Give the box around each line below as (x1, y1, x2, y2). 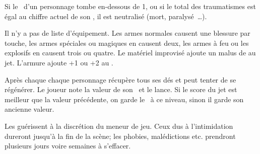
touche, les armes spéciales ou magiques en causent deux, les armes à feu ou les (5, 37, 249, 48)
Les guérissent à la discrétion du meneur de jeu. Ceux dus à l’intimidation (5, 120, 233, 131)
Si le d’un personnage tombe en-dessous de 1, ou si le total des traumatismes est (5, 1, 256, 11)
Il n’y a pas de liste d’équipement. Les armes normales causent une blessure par (5, 28, 250, 38)
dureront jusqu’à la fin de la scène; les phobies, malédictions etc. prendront (5, 130, 236, 141)
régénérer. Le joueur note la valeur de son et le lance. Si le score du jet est (5, 84, 237, 95)
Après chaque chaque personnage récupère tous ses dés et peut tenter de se (5, 74, 236, 85)
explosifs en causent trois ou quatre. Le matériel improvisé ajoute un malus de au (5, 47, 256, 58)
